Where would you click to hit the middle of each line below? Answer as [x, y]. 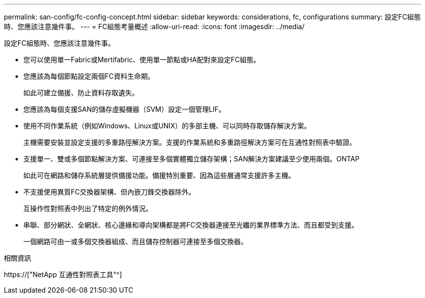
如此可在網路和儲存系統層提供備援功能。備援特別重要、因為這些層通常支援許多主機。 [159, 175]
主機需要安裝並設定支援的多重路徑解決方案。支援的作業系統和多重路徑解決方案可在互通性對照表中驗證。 [190, 142]
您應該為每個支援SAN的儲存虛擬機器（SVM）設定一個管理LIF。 [124, 109]
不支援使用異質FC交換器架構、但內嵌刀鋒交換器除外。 [109, 192]
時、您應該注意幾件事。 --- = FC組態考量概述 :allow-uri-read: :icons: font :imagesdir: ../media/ [154, 26]
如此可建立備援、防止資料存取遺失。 [81, 93]
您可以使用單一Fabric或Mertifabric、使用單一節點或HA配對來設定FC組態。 [142, 60]
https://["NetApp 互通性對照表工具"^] [63, 274]
